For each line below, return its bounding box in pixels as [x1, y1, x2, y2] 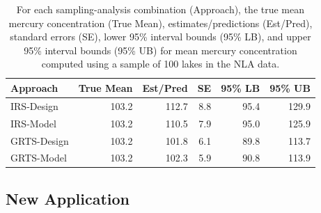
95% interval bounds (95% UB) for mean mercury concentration [24, 42, 297, 57]
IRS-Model [10, 116, 56, 130]
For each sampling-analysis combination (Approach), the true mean [16, 2, 305, 16]
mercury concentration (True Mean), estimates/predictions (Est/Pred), [8, 15, 313, 30]
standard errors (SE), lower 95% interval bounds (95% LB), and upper [10, 29, 311, 44]
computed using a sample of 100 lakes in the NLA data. [41, 56, 280, 71]
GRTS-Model [10, 150, 67, 165]
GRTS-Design [10, 133, 69, 148]
